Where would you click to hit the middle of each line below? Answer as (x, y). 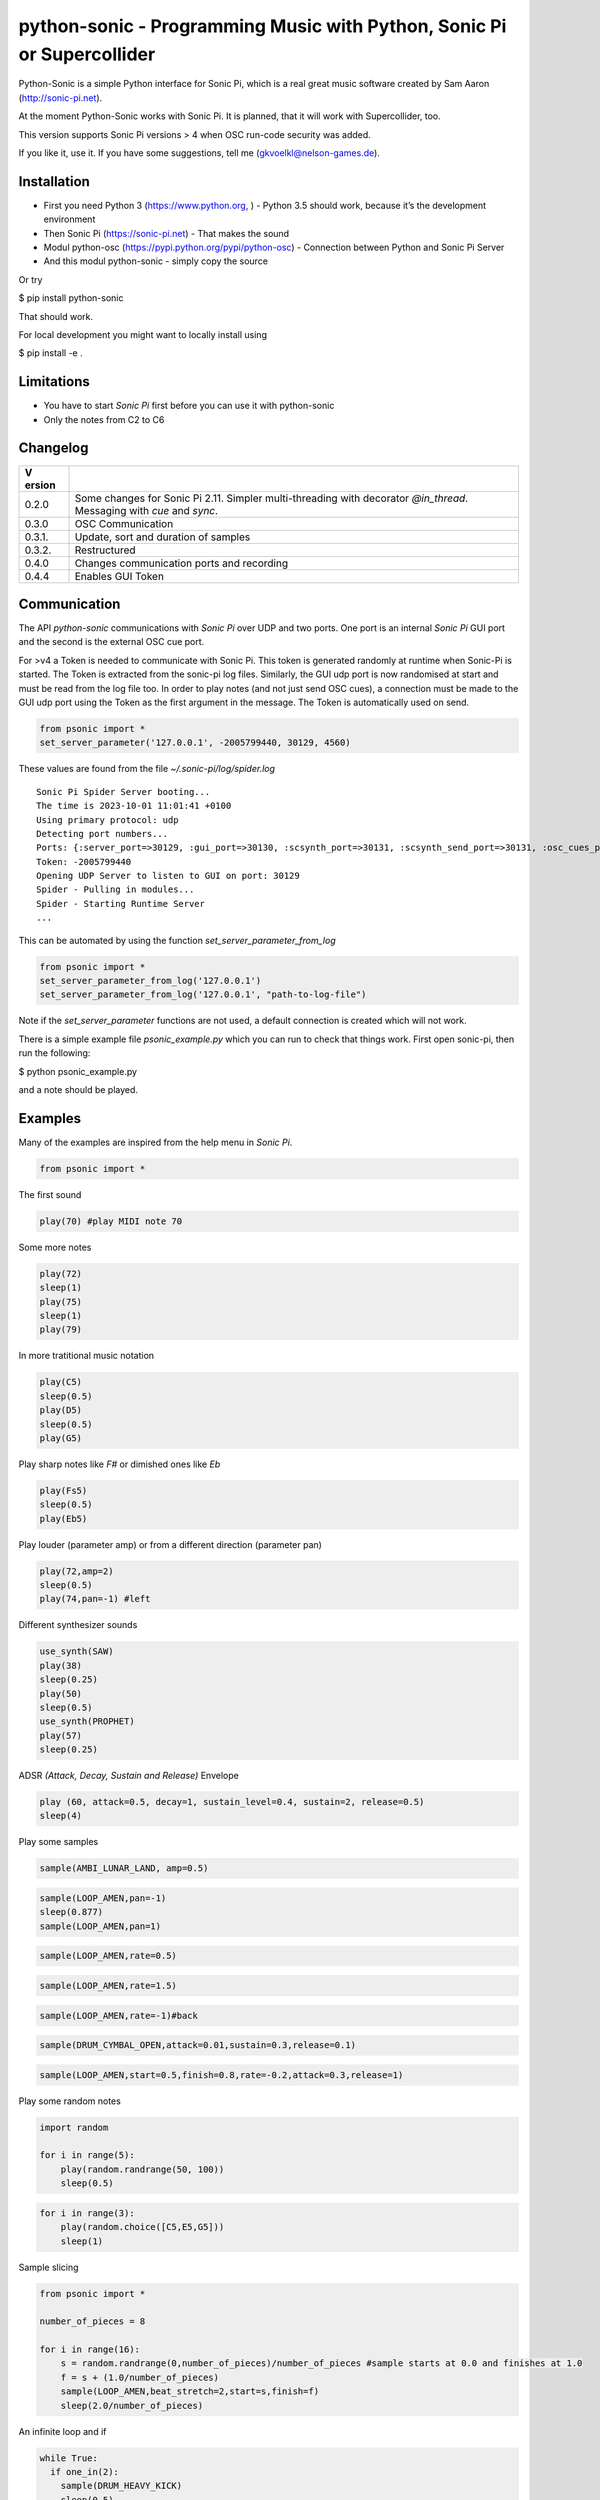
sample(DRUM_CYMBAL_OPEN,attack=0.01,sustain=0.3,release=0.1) (198, 2045)
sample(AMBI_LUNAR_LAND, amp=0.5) (124, 1868)
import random (74, 2127)
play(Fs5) (63, 1490)
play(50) (61, 1693)
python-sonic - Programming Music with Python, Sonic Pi (262, 26)
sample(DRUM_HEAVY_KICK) (121, 2486)
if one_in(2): (85, 2472)
